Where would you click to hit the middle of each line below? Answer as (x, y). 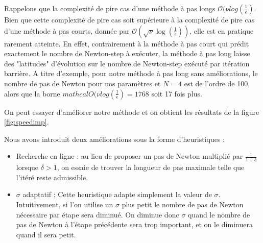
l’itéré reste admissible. (52, 177)
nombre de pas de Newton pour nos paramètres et (82, 83)
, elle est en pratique (222, 30)
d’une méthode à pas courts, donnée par (67, 30)
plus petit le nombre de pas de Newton (183, 204)
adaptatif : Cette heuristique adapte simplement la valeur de (117, 194)
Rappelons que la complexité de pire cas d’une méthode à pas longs (110, 8)
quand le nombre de (219, 214)
